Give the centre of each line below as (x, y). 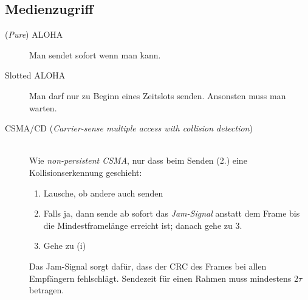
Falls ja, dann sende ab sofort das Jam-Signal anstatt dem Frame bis (172, 213)
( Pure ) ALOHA (34, 34)
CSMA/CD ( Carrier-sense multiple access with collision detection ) (129, 128)
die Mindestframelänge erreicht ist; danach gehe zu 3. (143, 225)
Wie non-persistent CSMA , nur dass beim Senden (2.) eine (138, 160)
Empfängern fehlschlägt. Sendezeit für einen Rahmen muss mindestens (160, 278)
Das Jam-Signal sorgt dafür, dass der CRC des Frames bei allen (148, 266)
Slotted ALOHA (35, 75)
